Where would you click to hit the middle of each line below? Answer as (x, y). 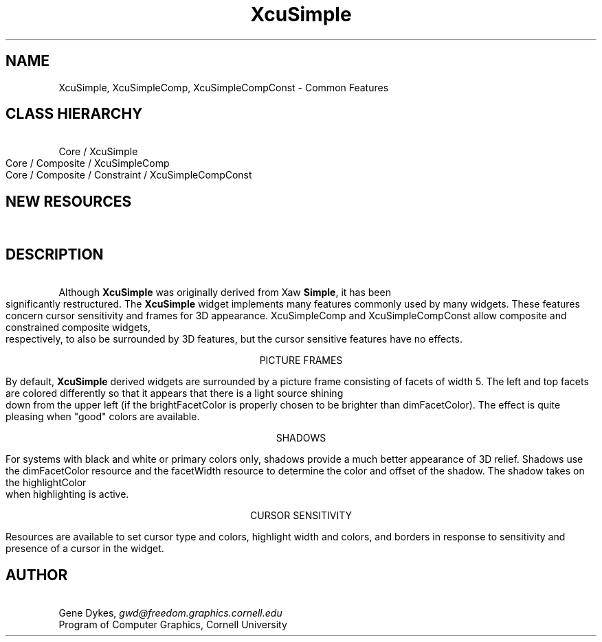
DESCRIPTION (55, 254)
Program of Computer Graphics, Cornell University (173, 624)
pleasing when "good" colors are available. (103, 417)
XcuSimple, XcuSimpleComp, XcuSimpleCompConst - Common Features (224, 87)
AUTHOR (37, 575)
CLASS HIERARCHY (74, 114)
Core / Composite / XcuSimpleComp (88, 163)
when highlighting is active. (67, 494)
